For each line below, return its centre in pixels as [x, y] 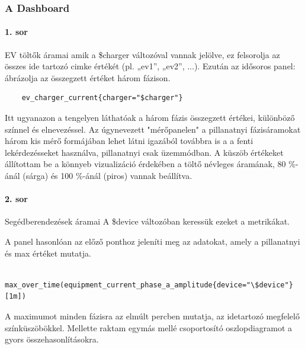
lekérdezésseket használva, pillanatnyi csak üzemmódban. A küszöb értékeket [144, 152]
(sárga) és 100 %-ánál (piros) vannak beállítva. [107, 175]
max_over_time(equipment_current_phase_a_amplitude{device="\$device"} [149, 285]
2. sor [16, 199]
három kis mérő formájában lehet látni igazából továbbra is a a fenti [129, 141]
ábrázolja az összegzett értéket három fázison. [88, 77]
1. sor [16, 32]
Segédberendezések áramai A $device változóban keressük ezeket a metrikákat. [147, 221]
